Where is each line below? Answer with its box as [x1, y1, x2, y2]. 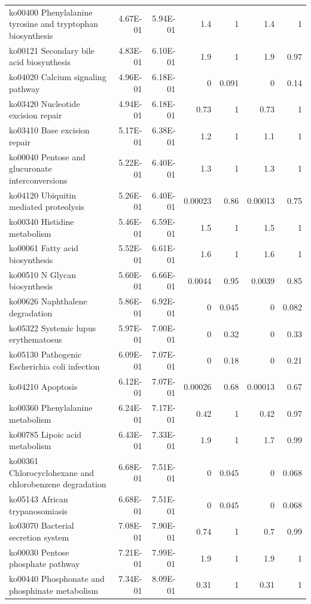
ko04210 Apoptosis [9, 380, 78, 393]
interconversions [9, 173, 68, 186]
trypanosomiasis [9, 504, 68, 517]
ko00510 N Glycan [9, 268, 77, 280]
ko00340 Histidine [9, 215, 74, 227]
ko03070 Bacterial [9, 519, 74, 532]
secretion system [9, 531, 69, 543]
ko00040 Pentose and [9, 150, 86, 163]
